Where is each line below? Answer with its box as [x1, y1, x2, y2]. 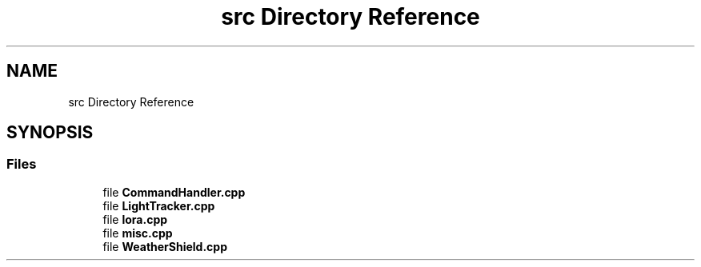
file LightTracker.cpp [102, 198, 215, 213]
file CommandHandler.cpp [102, 185, 246, 199]
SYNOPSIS [6, 122, 94, 143]
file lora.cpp [102, 212, 168, 226]
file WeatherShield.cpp [102, 239, 228, 253]
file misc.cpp [102, 225, 173, 240]
